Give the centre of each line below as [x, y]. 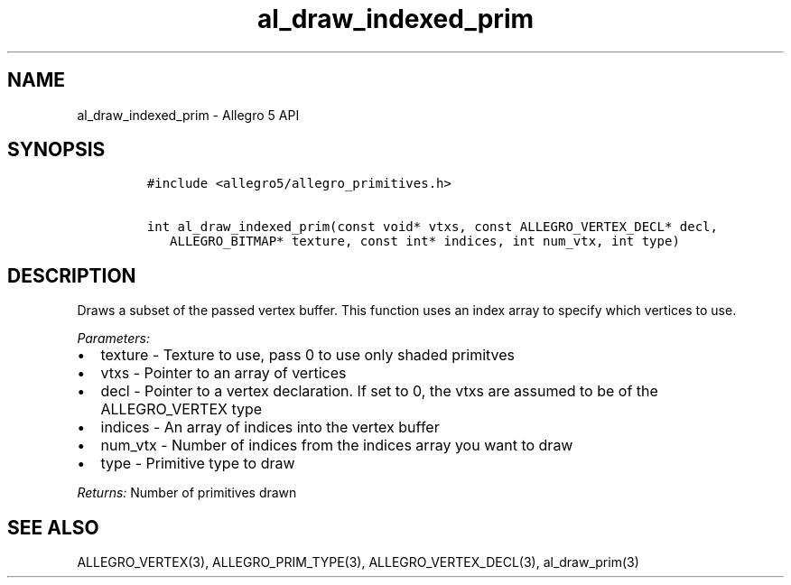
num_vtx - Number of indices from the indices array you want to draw [337, 446]
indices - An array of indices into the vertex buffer [270, 427]
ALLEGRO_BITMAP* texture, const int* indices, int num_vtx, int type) [425, 241]
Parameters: [114, 339]
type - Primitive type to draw [198, 464]
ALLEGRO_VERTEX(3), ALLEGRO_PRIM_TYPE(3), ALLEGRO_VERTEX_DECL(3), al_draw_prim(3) [358, 562]
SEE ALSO [53, 527]
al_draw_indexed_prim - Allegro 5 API [188, 115]
